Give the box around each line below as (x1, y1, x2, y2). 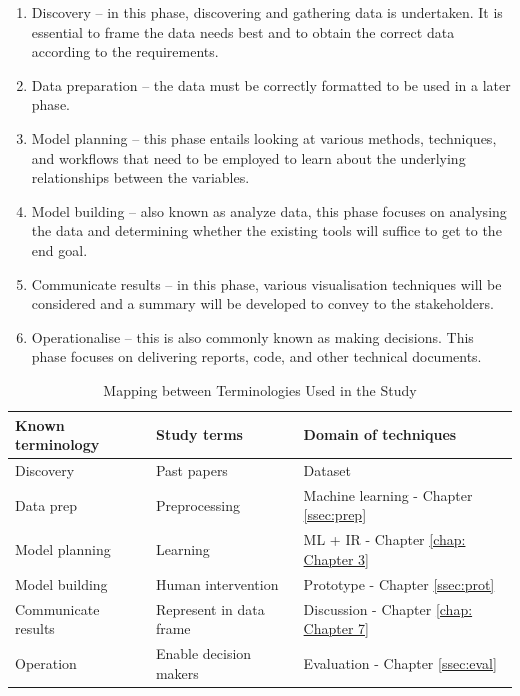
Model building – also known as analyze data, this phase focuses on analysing (31, 200, 507, 221)
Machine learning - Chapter (303, 484, 473, 505)
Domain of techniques (303, 424, 457, 445)
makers (155, 662, 199, 683)
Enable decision (155, 642, 252, 663)
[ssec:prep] (303, 504, 367, 525)
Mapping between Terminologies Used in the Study (103, 379, 417, 400)
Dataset (303, 459, 351, 480)
